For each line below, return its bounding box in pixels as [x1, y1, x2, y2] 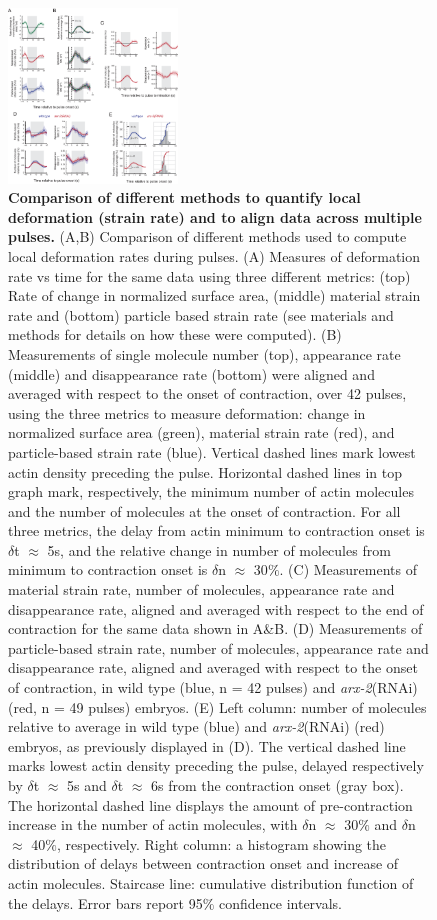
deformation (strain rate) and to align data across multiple [8, 206, 422, 227]
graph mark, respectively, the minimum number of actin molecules [8, 481, 414, 502]
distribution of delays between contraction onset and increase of [8, 853, 399, 874]
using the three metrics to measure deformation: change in [8, 402, 366, 423]
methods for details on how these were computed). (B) [8, 324, 342, 345]
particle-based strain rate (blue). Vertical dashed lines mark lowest [8, 441, 416, 462]
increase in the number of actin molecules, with [8, 814, 298, 835]
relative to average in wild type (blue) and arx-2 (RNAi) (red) [8, 716, 385, 737]
